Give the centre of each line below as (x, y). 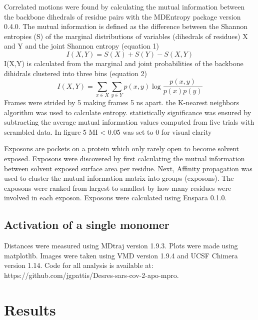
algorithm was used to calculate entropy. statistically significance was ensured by (128, 112)
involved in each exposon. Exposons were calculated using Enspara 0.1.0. (115, 198)
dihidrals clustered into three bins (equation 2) (75, 73)
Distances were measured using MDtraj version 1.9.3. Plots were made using (121, 246)
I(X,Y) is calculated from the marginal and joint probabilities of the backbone (124, 63)
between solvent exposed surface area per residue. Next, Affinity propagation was (128, 168)
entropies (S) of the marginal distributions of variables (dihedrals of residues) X (126, 36)
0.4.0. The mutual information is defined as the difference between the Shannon (126, 26)
